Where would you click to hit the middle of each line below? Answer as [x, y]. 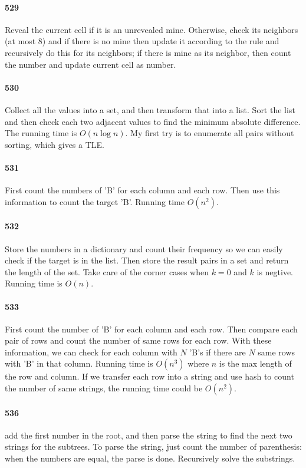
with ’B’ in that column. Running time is [79, 363]
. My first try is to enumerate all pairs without [210, 133]
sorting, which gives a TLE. [55, 144]
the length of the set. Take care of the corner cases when [107, 271]
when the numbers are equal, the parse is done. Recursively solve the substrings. [150, 458]
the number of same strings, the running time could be [104, 388]
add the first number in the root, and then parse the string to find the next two [149, 435]
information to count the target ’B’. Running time [95, 201]
